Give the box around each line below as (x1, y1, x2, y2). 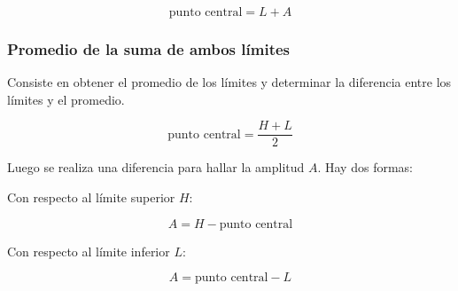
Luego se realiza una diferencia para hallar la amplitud (7, 158, 305, 177)
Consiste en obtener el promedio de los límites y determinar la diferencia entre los (7, 73, 452, 91)
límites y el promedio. (7, 90, 125, 108)
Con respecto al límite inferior (7, 241, 170, 260)
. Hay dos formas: (317, 158, 413, 177)
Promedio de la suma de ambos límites (7, 37, 290, 59)
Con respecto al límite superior (7, 188, 175, 207)
